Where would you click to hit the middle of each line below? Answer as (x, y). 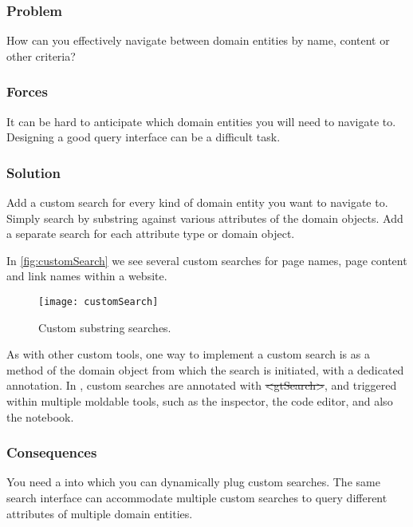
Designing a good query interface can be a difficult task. (144, 137)
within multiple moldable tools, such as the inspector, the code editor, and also (200, 401)
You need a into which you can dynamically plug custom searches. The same (193, 482)
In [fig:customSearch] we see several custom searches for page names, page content (207, 260)
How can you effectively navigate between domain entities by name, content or (198, 40)
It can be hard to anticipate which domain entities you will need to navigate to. (201, 121)
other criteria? (41, 55)
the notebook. (40, 416)
